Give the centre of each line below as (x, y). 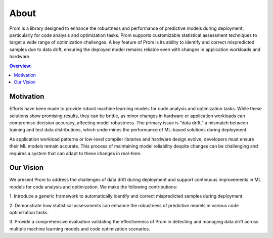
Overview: (21, 66)
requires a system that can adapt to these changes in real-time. (75, 153)
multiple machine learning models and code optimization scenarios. (80, 229)
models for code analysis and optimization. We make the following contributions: (93, 186)
